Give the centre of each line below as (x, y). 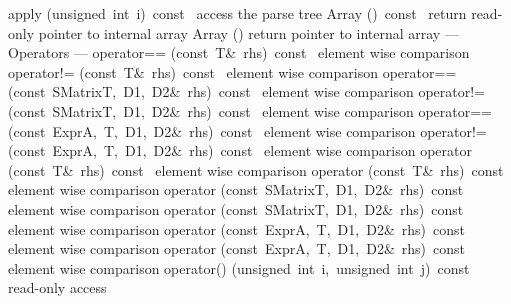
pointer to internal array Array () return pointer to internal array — (248, 32)
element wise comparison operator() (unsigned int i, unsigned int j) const (239, 267)
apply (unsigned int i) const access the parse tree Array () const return (237, 13)
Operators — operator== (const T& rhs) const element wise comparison (239, 52)
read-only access (57, 287)
